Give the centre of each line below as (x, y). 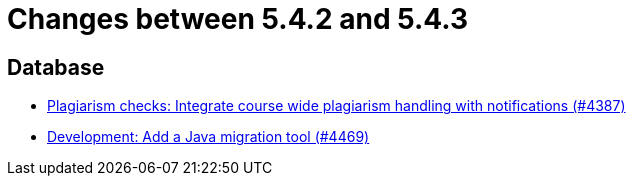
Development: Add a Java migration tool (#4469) (208, 137)
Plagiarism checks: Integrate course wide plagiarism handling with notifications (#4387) (336, 106)
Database (56, 67)
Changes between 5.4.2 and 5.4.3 (238, 19)
